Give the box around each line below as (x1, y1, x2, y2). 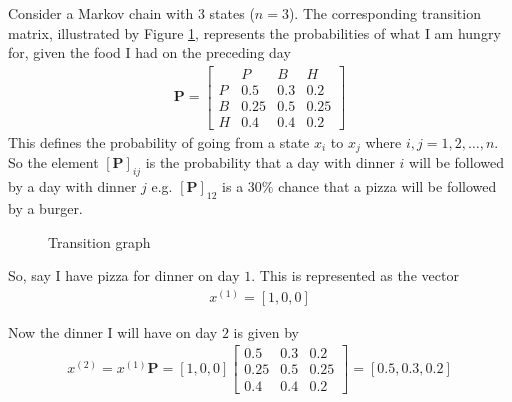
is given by (233, 321, 299, 342)
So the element (8, 152, 99, 173)
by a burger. (8, 197, 83, 218)
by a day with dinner (8, 176, 137, 197)
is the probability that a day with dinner (145, 152, 395, 173)
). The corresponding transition (288, 3, 481, 23)
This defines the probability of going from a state (8, 131, 310, 152)
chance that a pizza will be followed (278, 176, 497, 197)
